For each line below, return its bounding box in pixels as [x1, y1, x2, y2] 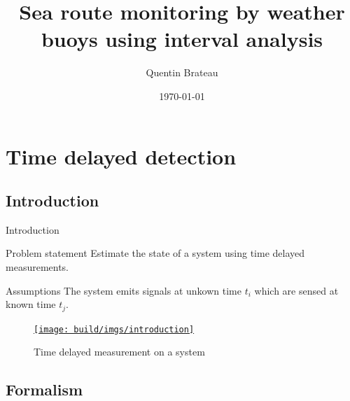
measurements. [6, 260, 69, 274]
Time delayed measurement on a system [34, 344, 205, 359]
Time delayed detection [6, 141, 237, 170]
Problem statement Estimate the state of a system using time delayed [6, 246, 305, 260]
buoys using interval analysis [41, 24, 323, 53]
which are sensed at [254, 283, 339, 297]
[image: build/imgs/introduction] [34, 324, 195, 335]
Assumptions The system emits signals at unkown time [6, 283, 241, 297]
